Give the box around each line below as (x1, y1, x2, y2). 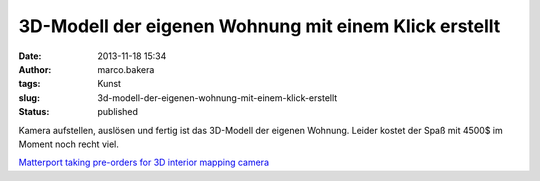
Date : (18, 50, 42, 62)
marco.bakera (97, 63, 155, 75)
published (97, 106, 139, 118)
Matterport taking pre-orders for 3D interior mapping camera (18, 156, 270, 169)
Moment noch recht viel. (18, 138, 119, 150)
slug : (18, 91, 40, 104)
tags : (18, 78, 41, 90)
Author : (18, 63, 52, 75)
